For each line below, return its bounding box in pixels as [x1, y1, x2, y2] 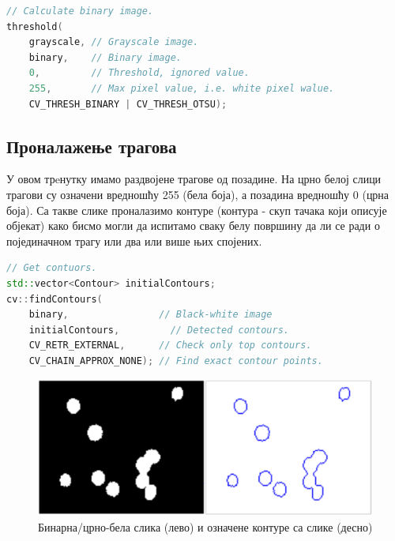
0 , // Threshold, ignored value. [28, 67, 250, 79]
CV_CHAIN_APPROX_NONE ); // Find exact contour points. [28, 355, 323, 366]
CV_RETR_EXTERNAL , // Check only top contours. [28, 340, 312, 351]
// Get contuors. [6, 262, 97, 274]
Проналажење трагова [6, 133, 177, 158]
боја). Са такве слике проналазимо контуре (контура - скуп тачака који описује [6, 201, 387, 218]
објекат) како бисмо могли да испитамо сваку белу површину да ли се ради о [6, 217, 380, 234]
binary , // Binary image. [28, 51, 182, 63]
